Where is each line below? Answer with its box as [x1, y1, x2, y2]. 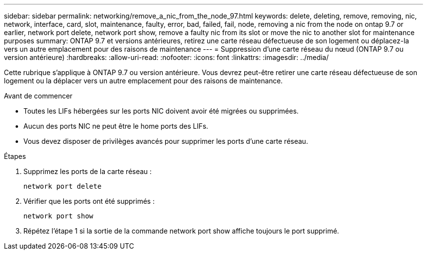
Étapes [4, 152, 26, 160]
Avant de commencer [4, 92, 73, 100]
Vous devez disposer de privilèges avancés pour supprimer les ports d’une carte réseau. [23, 137, 308, 145]
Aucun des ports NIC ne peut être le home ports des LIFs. [23, 122, 209, 130]
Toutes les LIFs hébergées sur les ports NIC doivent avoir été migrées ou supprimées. [23, 107, 299, 115]
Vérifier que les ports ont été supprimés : [23, 197, 155, 205]
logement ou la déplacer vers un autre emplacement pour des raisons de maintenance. [4, 77, 283, 85]
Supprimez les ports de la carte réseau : [23, 167, 152, 176]
